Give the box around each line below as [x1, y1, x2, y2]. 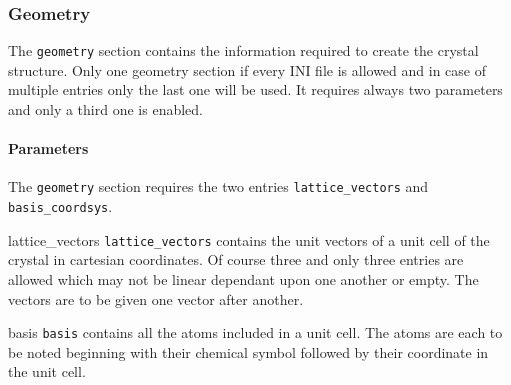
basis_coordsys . [8, 196, 113, 217]
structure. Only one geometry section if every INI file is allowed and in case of [8, 59, 486, 80]
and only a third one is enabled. [8, 99, 203, 120]
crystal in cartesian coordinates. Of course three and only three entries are [8, 249, 464, 270]
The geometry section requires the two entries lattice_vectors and [8, 176, 429, 197]
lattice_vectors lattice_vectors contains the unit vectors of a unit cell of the [8, 229, 490, 250]
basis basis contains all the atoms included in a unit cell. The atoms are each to [8, 322, 503, 343]
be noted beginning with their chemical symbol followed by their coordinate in [8, 341, 489, 362]
